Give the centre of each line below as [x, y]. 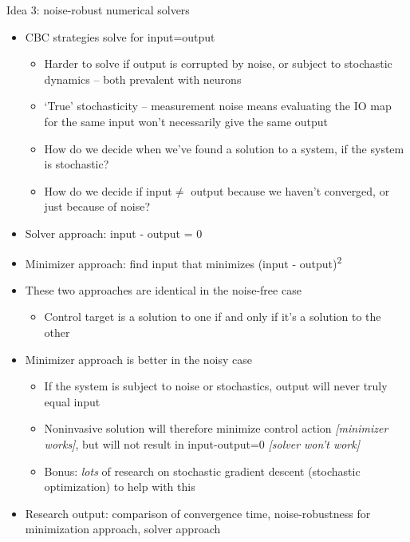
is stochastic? [77, 164]
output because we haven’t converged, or [290, 190]
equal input [72, 401]
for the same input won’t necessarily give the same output [186, 121]
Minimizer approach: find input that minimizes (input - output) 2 [183, 262]
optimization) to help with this [120, 487]
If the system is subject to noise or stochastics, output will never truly [216, 386]
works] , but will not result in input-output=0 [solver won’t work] [202, 443]
